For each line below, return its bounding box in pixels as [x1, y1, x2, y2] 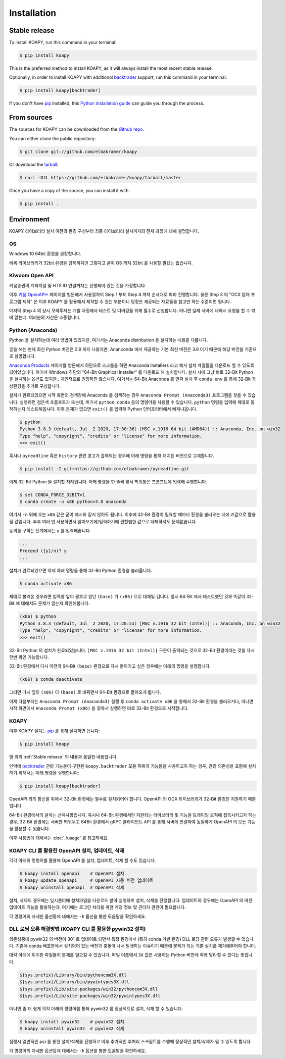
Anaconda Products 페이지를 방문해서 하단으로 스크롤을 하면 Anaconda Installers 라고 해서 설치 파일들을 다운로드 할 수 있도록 [9, 362, 254, 368]
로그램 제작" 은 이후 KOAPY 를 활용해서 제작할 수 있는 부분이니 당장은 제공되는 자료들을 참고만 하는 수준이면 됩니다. [9, 299, 232, 304]
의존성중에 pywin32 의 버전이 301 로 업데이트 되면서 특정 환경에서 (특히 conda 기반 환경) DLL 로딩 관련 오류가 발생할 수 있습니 [9, 936, 254, 942]
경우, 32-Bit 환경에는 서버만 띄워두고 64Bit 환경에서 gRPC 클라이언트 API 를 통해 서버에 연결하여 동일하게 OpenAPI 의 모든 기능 [9, 819, 256, 825]
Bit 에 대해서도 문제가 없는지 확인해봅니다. [9, 601, 90, 606]
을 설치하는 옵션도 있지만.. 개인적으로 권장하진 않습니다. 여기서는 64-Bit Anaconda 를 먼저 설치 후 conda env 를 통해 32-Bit [9, 376, 251, 382]
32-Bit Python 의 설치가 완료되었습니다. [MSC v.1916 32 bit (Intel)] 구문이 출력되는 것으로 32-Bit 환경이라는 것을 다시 [9, 647, 255, 653]
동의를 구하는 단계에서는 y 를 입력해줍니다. [9, 528, 92, 534]
